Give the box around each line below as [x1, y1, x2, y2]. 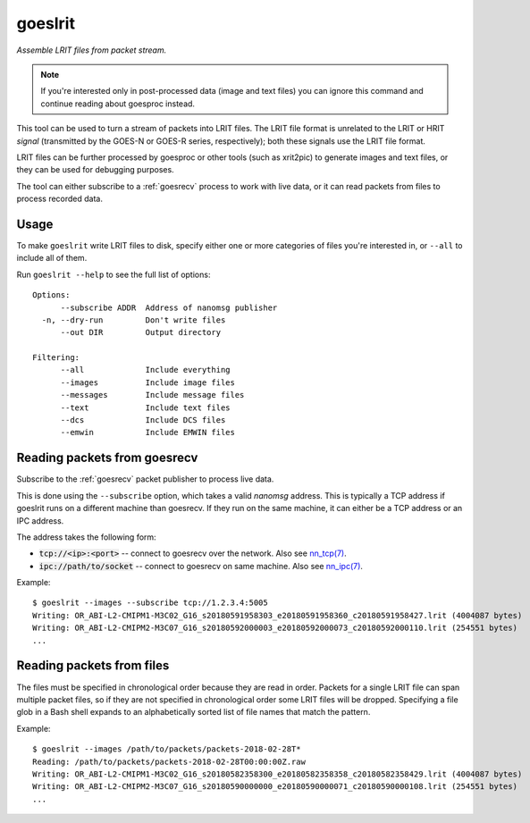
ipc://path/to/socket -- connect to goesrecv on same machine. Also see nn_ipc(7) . [38, 560, 364, 571]
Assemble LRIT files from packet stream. [16, 45, 167, 55]
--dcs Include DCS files [60, 416, 226, 425]
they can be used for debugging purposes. [16, 164, 174, 175]
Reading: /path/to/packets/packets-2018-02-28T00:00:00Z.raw [32, 756, 306, 767]
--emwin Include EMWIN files [60, 427, 236, 438]
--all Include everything [60, 365, 231, 375]
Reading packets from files [16, 658, 170, 674]
